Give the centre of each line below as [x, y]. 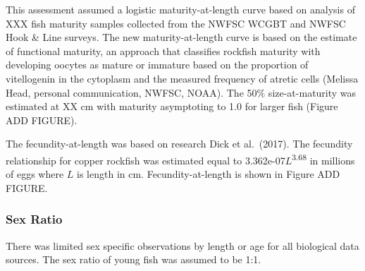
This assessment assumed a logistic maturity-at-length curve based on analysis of [180, 9]
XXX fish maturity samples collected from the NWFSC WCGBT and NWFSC [176, 23]
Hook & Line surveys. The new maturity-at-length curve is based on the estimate [181, 37]
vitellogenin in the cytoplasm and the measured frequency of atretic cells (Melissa [182, 78]
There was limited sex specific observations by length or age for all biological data [182, 245]
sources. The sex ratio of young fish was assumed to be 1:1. [134, 259]
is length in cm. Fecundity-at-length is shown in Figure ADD [209, 174]
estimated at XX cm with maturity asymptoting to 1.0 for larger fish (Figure [172, 106]
